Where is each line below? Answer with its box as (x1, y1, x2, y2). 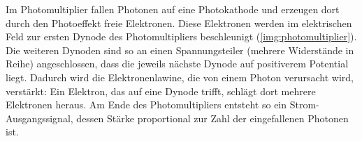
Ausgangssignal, (6, 110, 73, 125)
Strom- (289, 97, 319, 112)
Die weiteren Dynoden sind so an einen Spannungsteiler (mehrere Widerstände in (6, 42, 354, 57)
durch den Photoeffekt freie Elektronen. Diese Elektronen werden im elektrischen (6, 15, 352, 30)
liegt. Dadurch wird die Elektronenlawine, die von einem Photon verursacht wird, (6, 69, 354, 84)
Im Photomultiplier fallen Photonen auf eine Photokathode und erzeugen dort (6, 2, 340, 16)
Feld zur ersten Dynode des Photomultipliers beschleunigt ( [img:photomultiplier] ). (6, 29, 357, 44)
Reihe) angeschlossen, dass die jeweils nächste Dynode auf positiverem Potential (6, 56, 349, 71)
